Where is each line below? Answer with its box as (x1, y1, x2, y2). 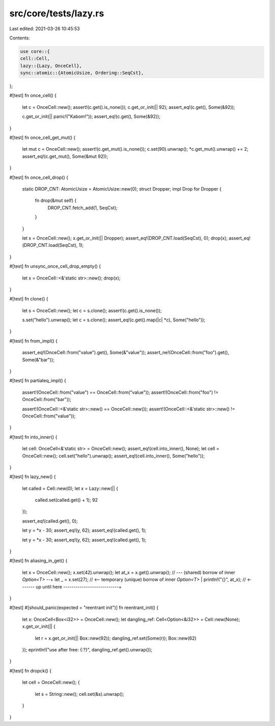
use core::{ (20, 49, 50, 54)
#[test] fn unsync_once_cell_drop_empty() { (9, 263, 101, 269)
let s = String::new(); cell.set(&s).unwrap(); (35, 691, 124, 697)
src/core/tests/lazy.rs (9, 8, 104, 19)
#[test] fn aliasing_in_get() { (9, 557, 68, 564)
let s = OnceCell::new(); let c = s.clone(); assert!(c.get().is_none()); (22, 307, 162, 314)
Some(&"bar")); (22, 357, 54, 363)
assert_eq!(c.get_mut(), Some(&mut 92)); (22, 153, 108, 159)
